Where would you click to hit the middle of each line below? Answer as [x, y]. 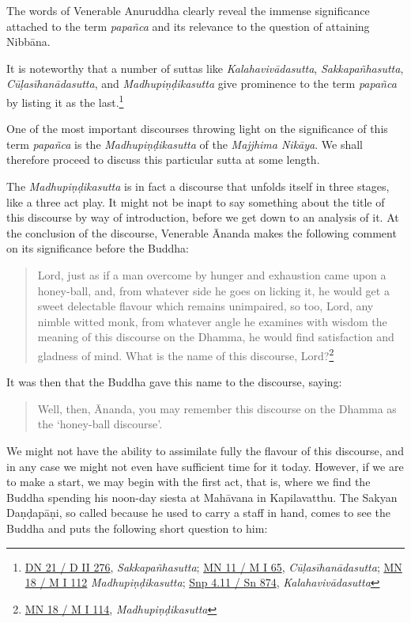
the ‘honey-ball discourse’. [100, 424]
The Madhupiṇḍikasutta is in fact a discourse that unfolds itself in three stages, [198, 186]
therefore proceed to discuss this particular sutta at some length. [163, 160]
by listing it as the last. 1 [65, 101]
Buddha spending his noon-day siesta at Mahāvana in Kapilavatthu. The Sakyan [202, 497]
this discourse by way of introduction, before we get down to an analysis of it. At [203, 217]
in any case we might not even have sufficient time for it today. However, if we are [205, 466]
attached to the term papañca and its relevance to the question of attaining [188, 26]
